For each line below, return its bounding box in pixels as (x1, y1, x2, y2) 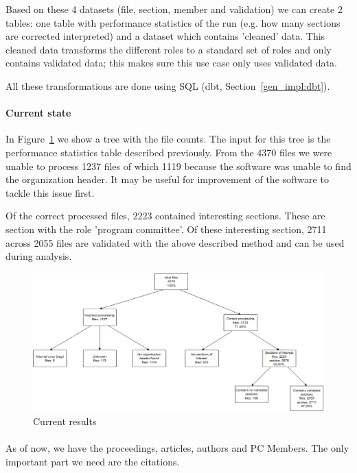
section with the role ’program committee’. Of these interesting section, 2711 (5, 221, 327, 236)
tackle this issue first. (5, 185, 95, 199)
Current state (5, 106, 71, 120)
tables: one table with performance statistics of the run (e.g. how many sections (5, 15, 341, 29)
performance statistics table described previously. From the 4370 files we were (5, 145, 332, 159)
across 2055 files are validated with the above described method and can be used (5, 235, 345, 250)
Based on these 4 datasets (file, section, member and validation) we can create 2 (5, 2, 343, 16)
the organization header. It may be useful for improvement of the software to (5, 172, 329, 186)
